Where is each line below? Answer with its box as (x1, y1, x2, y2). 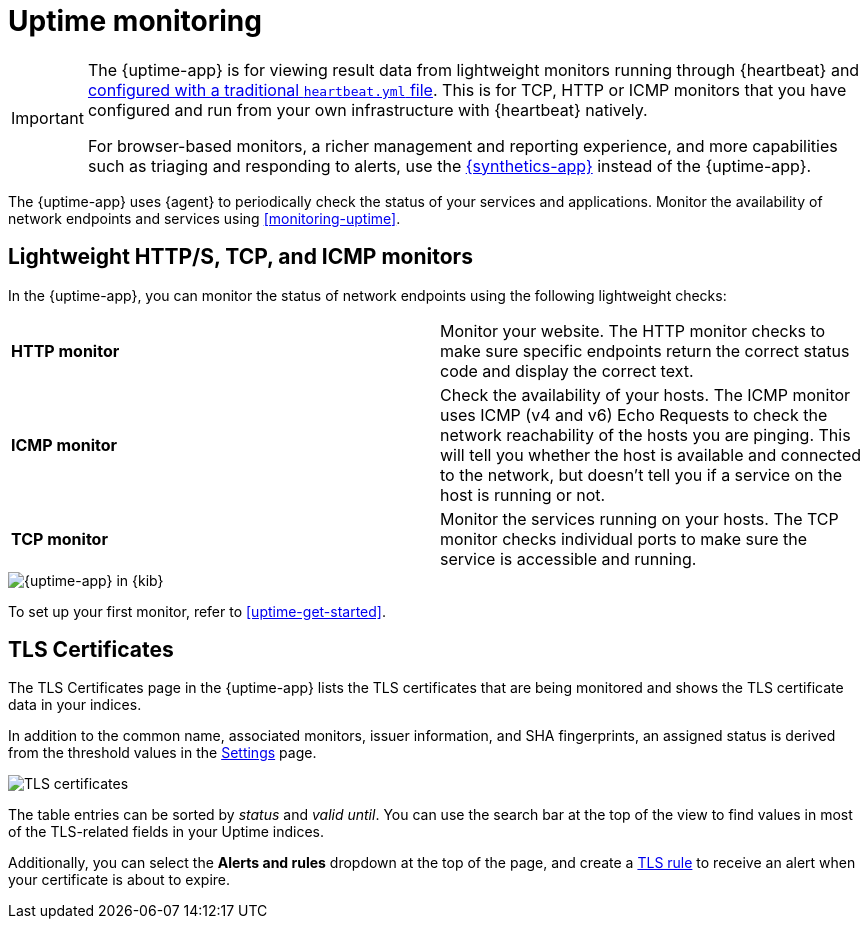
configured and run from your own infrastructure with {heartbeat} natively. (87, 99, 648, 120)
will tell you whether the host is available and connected (440, 444, 862, 465)
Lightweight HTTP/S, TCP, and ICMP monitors (8, 244, 473, 270)
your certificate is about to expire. (8, 871, 231, 889)
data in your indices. (8, 696, 142, 714)
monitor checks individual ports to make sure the (440, 528, 808, 549)
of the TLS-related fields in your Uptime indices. (8, 823, 325, 841)
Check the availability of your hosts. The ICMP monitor (440, 384, 851, 405)
